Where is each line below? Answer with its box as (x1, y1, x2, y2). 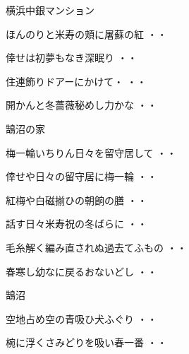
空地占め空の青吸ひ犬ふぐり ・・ (6, 311, 157, 326)
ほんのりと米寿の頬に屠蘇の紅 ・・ (6, 26, 167, 41)
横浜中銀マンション (6, 3, 94, 17)
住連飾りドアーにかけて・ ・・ (6, 73, 147, 88)
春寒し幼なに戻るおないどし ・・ (6, 264, 157, 278)
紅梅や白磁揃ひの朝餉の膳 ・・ (6, 192, 147, 207)
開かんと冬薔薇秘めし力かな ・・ (6, 98, 157, 112)
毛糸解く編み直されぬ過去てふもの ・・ (6, 240, 187, 254)
